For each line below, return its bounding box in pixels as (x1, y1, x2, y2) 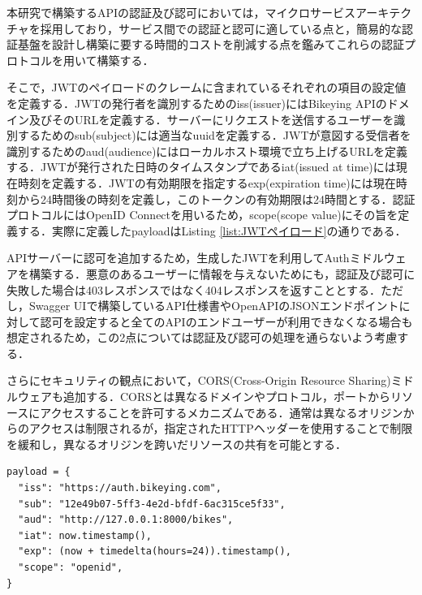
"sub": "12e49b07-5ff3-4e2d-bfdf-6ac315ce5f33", (18, 498, 286, 510)
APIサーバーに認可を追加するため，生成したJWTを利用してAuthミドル (6, 249, 384, 266)
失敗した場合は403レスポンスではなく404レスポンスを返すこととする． (6, 281, 381, 298)
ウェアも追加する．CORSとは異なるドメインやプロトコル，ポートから (17, 388, 391, 405)
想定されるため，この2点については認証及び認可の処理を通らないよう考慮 (6, 329, 398, 346)
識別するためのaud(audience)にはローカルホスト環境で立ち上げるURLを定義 (6, 142, 407, 159)
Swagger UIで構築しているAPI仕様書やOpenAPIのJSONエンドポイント (28, 297, 399, 314)
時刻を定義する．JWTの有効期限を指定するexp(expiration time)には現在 (17, 174, 396, 191)
